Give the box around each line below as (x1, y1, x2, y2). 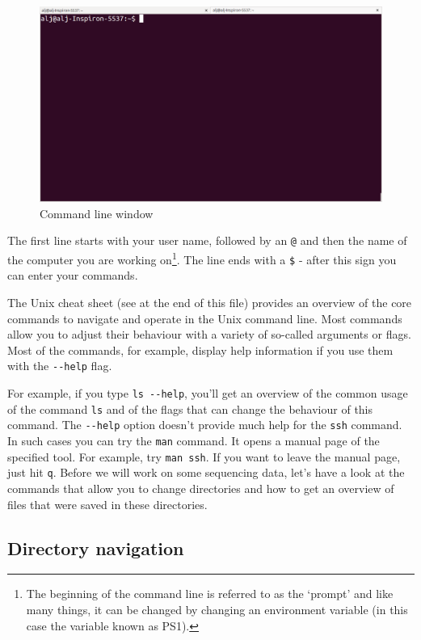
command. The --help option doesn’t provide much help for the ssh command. (7, 416, 402, 433)
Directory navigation (7, 535, 184, 560)
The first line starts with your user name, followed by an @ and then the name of (7, 232, 407, 249)
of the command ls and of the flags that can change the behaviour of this (7, 400, 373, 417)
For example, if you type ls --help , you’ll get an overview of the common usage (7, 385, 408, 401)
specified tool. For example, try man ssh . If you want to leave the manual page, (7, 448, 401, 465)
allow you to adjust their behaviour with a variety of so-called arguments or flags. (7, 326, 411, 343)
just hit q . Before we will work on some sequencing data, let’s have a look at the (7, 464, 405, 481)
